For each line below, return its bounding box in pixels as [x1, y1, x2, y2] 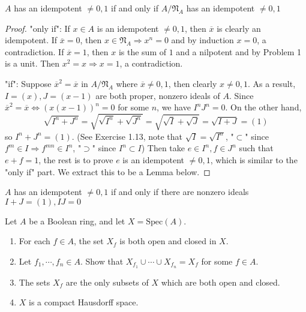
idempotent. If [5, 34, 58, 46]
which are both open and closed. [161, 275, 280, 288]
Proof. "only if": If [5, 22, 70, 34]
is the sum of [118, 45, 167, 58]
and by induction [171, 34, 234, 46]
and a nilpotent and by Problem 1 [176, 45, 302, 58]
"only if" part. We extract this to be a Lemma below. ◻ [5, 165, 211, 178]
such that [239, 142, 274, 154]
